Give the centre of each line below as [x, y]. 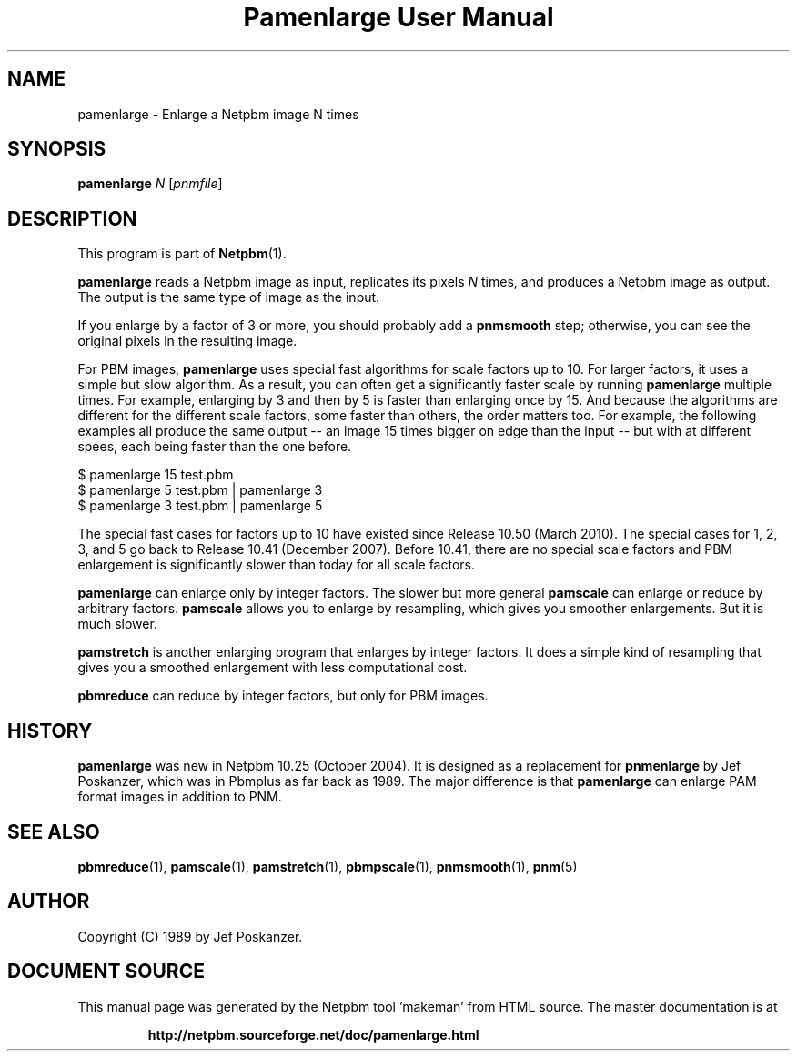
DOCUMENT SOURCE [106, 972]
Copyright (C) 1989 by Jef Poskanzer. [190, 936]
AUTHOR [49, 902]
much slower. [117, 624]
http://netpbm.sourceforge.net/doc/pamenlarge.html [313, 1034]
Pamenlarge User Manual [398, 17]
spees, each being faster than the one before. [215, 447]
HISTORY [50, 731]
